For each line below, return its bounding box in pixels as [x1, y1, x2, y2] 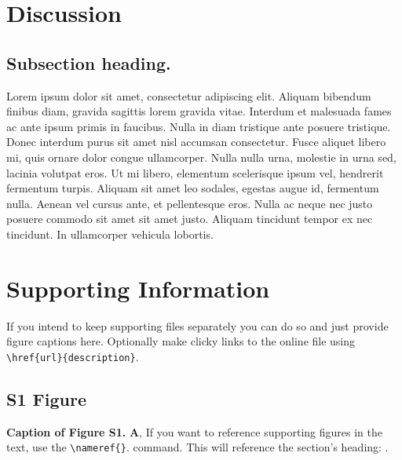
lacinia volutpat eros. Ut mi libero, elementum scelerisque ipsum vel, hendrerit [6, 164, 384, 181]
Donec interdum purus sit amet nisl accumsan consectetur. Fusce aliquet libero [6, 133, 386, 150]
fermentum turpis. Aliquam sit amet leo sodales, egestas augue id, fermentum [6, 180, 379, 196]
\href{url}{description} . [6, 348, 139, 364]
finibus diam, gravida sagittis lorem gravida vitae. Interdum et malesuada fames [6, 103, 392, 119]
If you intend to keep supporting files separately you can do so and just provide [6, 317, 389, 334]
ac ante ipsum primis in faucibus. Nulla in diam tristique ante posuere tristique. [6, 118, 391, 134]
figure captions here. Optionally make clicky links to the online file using [6, 333, 356, 349]
